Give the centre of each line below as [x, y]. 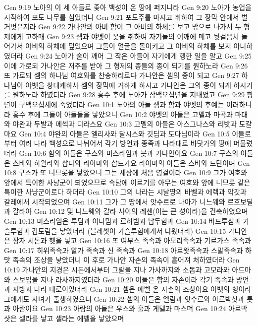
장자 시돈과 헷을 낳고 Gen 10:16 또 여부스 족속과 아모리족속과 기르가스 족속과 [132, 240]
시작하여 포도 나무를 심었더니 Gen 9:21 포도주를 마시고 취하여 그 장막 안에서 [122, 17]
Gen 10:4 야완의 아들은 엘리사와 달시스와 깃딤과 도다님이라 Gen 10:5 [124, 133]
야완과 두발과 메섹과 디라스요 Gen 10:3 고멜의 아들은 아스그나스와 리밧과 [125, 124]
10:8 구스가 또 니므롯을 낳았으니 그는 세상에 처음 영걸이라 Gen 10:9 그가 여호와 [126, 172]
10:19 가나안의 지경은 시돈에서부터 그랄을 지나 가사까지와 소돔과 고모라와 [117, 270]
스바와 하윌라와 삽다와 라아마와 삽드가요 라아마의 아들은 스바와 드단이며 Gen [131, 163]
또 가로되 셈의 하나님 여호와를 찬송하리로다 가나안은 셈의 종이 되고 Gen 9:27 [122, 75]
